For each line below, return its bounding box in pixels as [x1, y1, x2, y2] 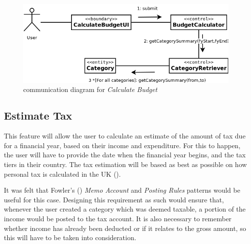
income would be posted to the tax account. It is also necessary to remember [4, 213, 232, 223]
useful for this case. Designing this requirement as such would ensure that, [4, 194, 224, 204]
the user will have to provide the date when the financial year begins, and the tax [4, 150, 246, 160]
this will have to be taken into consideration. [4, 232, 136, 243]
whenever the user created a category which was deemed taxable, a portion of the [4, 204, 246, 214]
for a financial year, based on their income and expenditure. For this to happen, [4, 140, 241, 150]
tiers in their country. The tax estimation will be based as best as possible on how [4, 159, 247, 169]
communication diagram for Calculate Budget [23, 84, 158, 94]
